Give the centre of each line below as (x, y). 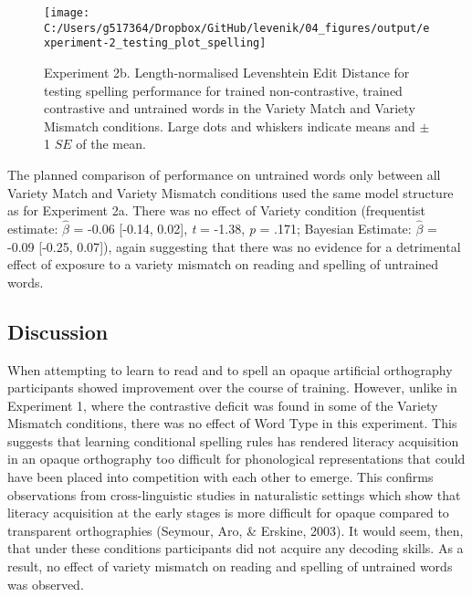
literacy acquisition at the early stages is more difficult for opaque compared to (228, 513)
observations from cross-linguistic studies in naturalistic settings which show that (234, 494)
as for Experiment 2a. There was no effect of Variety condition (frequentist (216, 210)
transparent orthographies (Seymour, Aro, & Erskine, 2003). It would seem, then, (236, 530)
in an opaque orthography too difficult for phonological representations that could (236, 459)
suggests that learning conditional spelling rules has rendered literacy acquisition (233, 440)
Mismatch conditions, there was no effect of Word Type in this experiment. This (232, 423)
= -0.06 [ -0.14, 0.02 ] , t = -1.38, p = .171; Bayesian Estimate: (242, 228)
